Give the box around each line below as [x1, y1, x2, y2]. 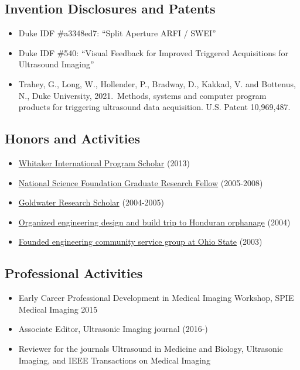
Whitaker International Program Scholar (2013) [18, 156, 190, 169]
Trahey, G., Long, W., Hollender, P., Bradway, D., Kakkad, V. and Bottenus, [18, 77, 296, 90]
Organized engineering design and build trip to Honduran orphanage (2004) [18, 215, 291, 228]
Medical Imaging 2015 [18, 303, 98, 315]
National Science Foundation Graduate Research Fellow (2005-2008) [18, 176, 263, 189]
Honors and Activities [5, 129, 141, 148]
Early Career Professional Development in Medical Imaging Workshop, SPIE [18, 292, 294, 304]
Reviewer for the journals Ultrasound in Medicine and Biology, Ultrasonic [18, 342, 283, 354]
